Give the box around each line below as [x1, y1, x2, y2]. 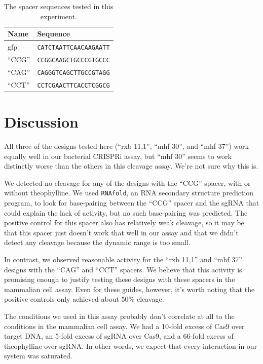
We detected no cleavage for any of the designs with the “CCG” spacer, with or [4, 177, 251, 188]
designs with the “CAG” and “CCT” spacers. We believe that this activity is [4, 264, 242, 274]
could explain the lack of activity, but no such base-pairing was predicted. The [4, 207, 248, 218]
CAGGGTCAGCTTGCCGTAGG [37, 69, 110, 76]
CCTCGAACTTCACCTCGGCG [37, 82, 110, 89]
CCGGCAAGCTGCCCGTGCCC [37, 56, 110, 64]
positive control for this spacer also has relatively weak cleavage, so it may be [4, 217, 244, 228]
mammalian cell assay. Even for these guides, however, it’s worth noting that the [4, 284, 255, 294]
